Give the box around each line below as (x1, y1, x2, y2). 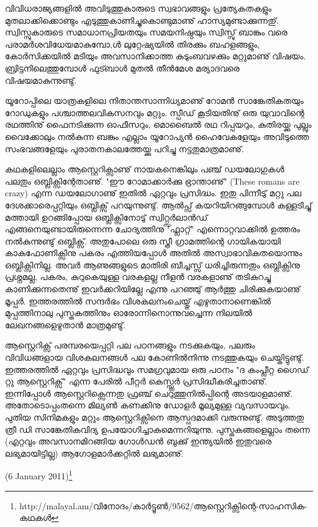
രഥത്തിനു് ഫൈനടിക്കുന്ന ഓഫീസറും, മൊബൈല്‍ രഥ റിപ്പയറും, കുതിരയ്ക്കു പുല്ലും (5, 118, 312, 131)
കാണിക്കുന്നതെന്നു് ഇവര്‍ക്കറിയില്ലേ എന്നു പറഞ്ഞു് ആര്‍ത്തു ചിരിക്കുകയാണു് (5, 282, 300, 295)
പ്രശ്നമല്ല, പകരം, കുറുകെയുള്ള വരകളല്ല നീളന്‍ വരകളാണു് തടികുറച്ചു (5, 270, 271, 283)
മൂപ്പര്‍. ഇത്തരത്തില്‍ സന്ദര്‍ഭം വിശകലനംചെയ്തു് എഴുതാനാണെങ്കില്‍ (5, 294, 271, 307)
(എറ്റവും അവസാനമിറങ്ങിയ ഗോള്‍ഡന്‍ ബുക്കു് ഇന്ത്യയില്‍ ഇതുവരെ (5, 435, 272, 448)
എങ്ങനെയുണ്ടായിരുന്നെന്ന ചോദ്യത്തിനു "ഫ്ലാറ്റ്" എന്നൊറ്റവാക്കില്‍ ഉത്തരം (5, 223, 300, 235)
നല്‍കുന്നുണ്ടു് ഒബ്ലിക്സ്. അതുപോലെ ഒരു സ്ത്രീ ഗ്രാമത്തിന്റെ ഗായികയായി (5, 234, 281, 247)
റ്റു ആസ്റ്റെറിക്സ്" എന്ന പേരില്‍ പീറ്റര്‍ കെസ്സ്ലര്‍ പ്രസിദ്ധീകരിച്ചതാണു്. (5, 375, 267, 388)
